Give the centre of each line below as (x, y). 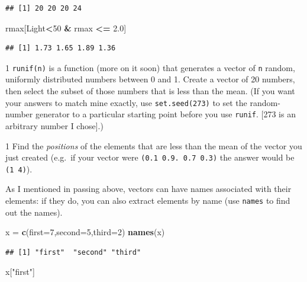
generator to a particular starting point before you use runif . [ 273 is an (165, 114)
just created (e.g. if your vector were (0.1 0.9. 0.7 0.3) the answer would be (150, 157)
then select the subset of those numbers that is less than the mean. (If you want (150, 91)
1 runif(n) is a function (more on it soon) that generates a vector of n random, (150, 67)
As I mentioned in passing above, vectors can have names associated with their (148, 189)
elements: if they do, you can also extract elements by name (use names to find (148, 201)
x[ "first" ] (20, 272)
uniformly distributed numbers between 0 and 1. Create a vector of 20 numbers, (150, 79)
